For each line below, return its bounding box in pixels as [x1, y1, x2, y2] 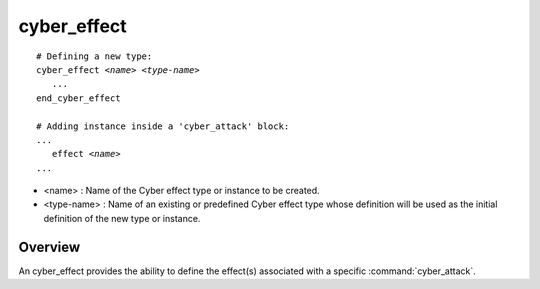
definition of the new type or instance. [43, 212, 201, 224]
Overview [18, 238, 81, 255]
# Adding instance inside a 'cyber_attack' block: [36, 120, 290, 132]
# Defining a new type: [36, 50, 153, 62]
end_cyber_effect [36, 92, 121, 104]
